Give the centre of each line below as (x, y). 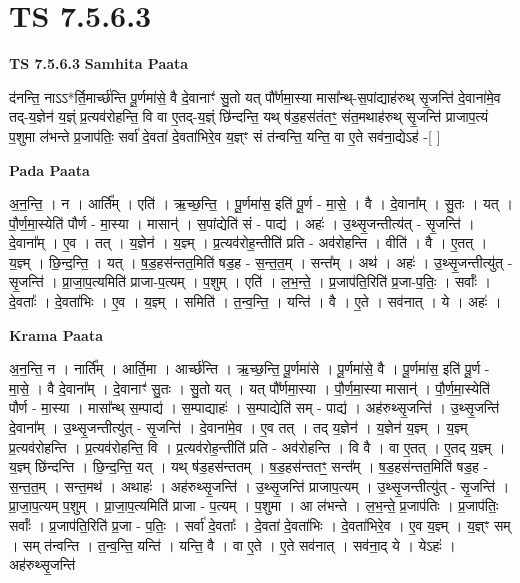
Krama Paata (56, 334)
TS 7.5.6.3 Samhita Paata (99, 63)
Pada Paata (49, 169)
